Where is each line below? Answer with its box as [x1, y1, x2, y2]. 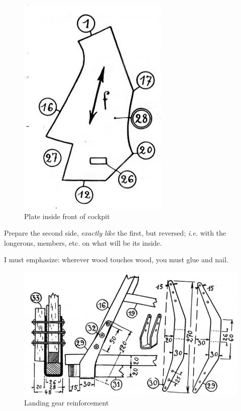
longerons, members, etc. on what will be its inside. [4, 237, 162, 248]
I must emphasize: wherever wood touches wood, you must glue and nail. [4, 254, 228, 265]
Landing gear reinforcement [24, 397, 109, 407]
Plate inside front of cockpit [24, 211, 110, 221]
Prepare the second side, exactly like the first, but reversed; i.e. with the [4, 228, 226, 238]
